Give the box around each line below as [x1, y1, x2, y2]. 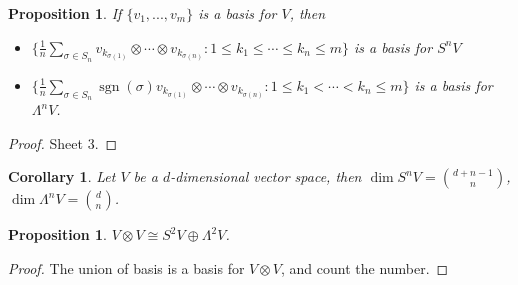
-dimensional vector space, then [170, 166, 362, 187]
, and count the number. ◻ [281, 257, 449, 278]
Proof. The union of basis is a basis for [8, 257, 245, 278]
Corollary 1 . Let [8, 166, 116, 187]
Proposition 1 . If [8, 3, 122, 23]
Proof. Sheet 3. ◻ [8, 132, 118, 153]
